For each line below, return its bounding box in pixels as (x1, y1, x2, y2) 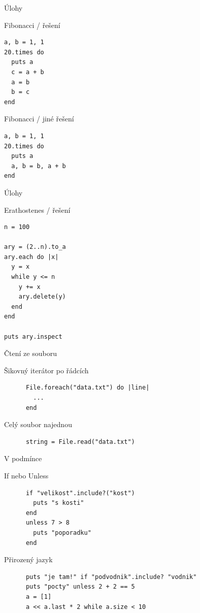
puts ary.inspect (4, 333, 62, 340)
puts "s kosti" (33, 499, 84, 507)
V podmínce (4, 453, 42, 464)
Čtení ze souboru (4, 348, 57, 359)
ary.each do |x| (4, 253, 59, 261)
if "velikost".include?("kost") (25, 489, 135, 497)
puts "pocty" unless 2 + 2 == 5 (25, 583, 135, 591)
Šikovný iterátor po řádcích (4, 365, 89, 375)
